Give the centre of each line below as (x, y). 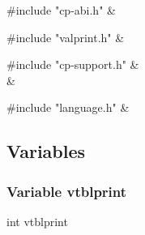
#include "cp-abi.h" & (61, 10)
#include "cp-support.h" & (73, 64)
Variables (46, 151)
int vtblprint (37, 221)
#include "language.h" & (68, 107)
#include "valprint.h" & (66, 37)
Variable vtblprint (67, 191)
